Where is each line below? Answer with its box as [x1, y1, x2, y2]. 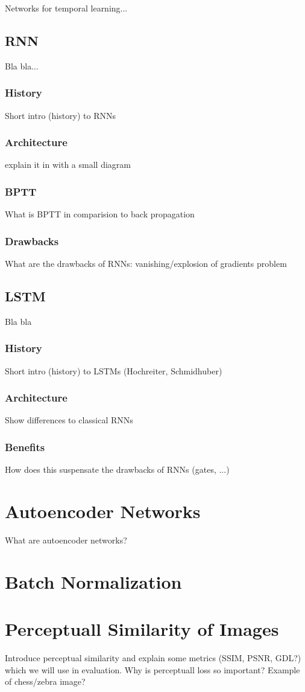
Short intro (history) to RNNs [5, 109, 116, 121]
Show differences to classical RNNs [5, 414, 133, 426]
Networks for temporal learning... [5, 2, 128, 14]
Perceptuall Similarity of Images [5, 617, 279, 641]
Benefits [5, 439, 45, 454]
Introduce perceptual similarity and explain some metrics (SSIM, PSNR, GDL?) [5, 652, 301, 664]
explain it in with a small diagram [5, 158, 131, 171]
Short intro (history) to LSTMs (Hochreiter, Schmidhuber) [5, 364, 222, 377]
